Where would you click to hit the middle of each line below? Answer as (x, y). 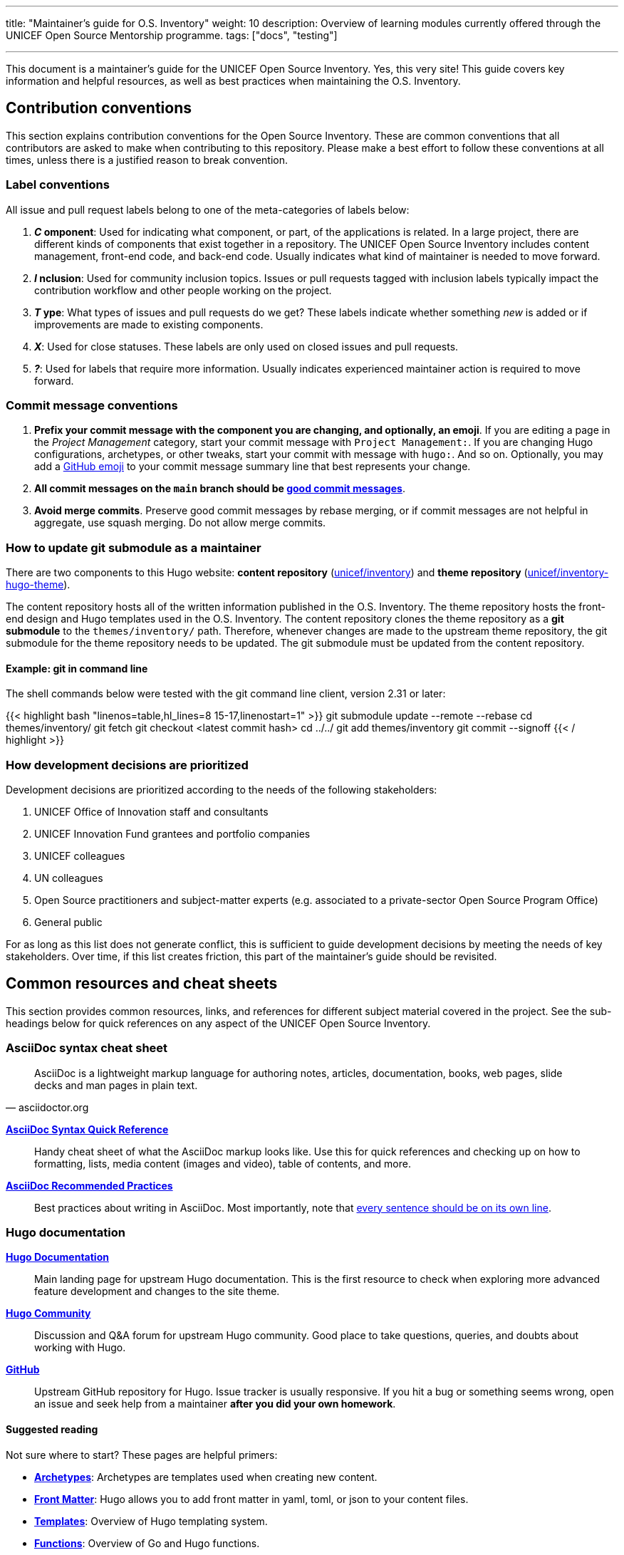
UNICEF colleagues (80, 856)
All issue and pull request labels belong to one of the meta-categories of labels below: (208, 209)
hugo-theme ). (38, 585)
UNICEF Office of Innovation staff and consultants (151, 812)
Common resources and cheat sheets (142, 984)
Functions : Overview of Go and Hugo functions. (147, 1543)
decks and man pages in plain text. (116, 1085)
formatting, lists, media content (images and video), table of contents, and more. (223, 1163)
